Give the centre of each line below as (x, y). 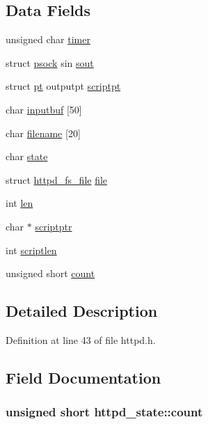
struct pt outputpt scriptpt (63, 86)
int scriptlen (31, 250)
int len (19, 203)
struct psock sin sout (50, 62)
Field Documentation (83, 377)
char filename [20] (43, 133)
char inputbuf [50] (44, 109)
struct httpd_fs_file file (57, 179)
